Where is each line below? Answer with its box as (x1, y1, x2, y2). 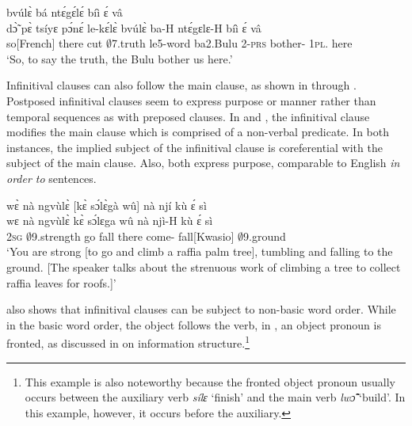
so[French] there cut (6, 35, 103, 51)
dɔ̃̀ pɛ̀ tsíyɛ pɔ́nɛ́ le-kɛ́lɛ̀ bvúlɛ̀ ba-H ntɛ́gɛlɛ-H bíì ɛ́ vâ (6, 19, 261, 36)
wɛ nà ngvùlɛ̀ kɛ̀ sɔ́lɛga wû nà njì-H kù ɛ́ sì (6, 212, 213, 229)
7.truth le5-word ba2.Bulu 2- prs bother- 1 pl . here (111, 35, 353, 51)
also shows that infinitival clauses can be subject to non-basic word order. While (6, 301, 396, 318)
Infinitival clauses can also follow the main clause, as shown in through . (6, 77, 357, 93)
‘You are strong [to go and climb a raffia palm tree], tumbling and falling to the (6, 243, 393, 260)
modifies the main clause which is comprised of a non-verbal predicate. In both (6, 124, 390, 140)
